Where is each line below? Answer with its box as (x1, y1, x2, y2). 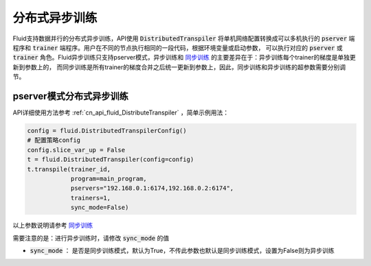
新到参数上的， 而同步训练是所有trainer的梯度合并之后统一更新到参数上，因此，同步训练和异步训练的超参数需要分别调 (12, 62, 346, 71)
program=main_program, (70, 175, 147, 182)
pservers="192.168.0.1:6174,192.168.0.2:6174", (70, 184, 234, 192)
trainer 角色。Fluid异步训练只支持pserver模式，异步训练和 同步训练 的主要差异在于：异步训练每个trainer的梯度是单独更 (12, 53, 357, 62)
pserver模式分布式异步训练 (12, 90, 128, 102)
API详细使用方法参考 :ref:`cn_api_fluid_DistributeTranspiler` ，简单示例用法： (12, 108, 229, 117)
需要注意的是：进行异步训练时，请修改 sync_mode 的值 (12, 234, 170, 242)
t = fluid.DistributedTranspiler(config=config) (27, 156, 194, 164)
